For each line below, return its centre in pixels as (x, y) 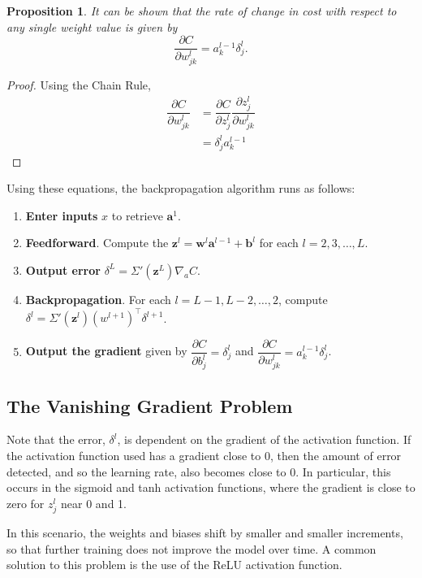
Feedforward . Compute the (97, 243)
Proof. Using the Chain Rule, (79, 85)
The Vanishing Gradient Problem (150, 405)
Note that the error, (56, 439)
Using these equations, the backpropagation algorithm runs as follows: (181, 188)
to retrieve (137, 215)
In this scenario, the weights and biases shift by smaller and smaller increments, (205, 532)
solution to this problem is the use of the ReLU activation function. (174, 565)
